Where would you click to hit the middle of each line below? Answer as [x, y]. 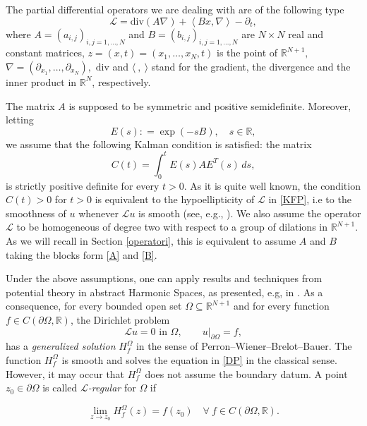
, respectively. [121, 81]
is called [60, 388]
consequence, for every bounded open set [94, 306]
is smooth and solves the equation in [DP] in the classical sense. [199, 359]
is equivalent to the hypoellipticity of [175, 199]
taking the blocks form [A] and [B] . [82, 254]
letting [20, 120]
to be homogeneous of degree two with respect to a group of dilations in [172, 227]
